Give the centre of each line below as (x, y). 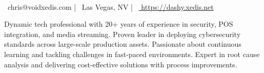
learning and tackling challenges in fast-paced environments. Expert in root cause (132, 54)
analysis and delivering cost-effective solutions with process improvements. (121, 64)
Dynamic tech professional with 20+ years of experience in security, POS (119, 24)
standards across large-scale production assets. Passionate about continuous (123, 44)
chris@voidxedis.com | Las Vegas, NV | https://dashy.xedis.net (110, 6)
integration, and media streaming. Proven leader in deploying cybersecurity (123, 34)
